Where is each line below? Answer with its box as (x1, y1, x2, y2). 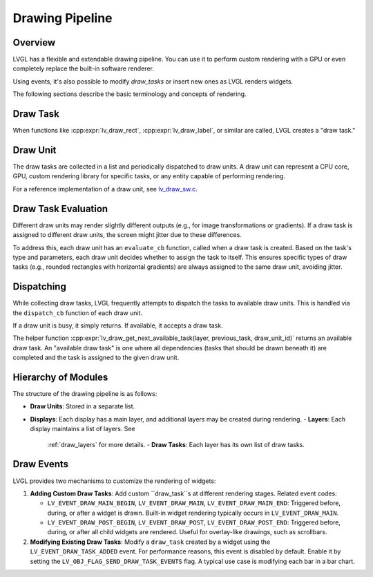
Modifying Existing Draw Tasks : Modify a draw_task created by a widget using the (30, 538, 271, 546)
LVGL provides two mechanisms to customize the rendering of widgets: (12, 477, 216, 485)
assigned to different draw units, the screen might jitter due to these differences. (12, 231, 242, 239)
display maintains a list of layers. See (30, 425, 135, 433)
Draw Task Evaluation (12, 202, 108, 214)
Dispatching (12, 281, 67, 293)
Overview (12, 37, 56, 48)
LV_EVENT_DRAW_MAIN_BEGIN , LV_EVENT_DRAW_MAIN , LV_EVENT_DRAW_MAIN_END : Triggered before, (47, 499, 341, 507)
